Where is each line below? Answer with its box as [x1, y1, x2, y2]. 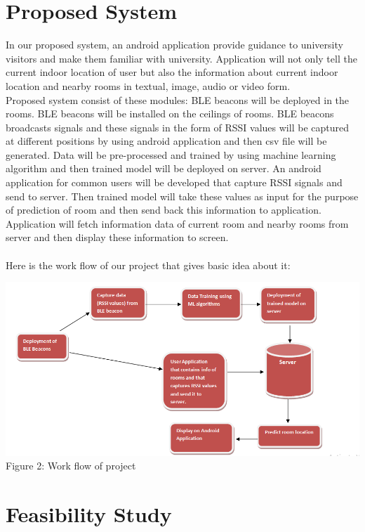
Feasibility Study [6, 499, 172, 528]
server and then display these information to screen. [6, 230, 229, 245]
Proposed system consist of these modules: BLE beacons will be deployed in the [6, 92, 350, 107]
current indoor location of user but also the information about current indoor [6, 65, 338, 79]
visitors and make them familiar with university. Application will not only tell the [6, 51, 357, 65]
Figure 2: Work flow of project [6, 458, 136, 473]
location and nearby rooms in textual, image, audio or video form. [6, 78, 291, 93]
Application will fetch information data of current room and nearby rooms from [6, 216, 349, 231]
